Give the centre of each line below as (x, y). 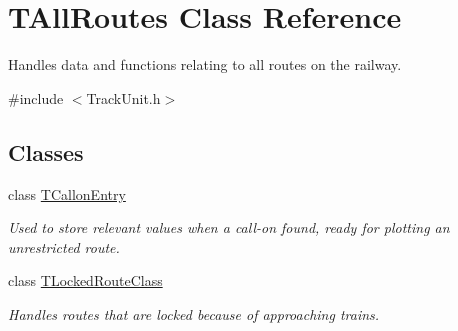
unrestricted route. (64, 246)
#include (36, 97)
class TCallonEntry (67, 193)
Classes (46, 151)
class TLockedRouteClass (85, 280)
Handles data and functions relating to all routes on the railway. (205, 64)
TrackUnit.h (123, 97)
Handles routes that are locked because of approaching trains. (194, 313)
